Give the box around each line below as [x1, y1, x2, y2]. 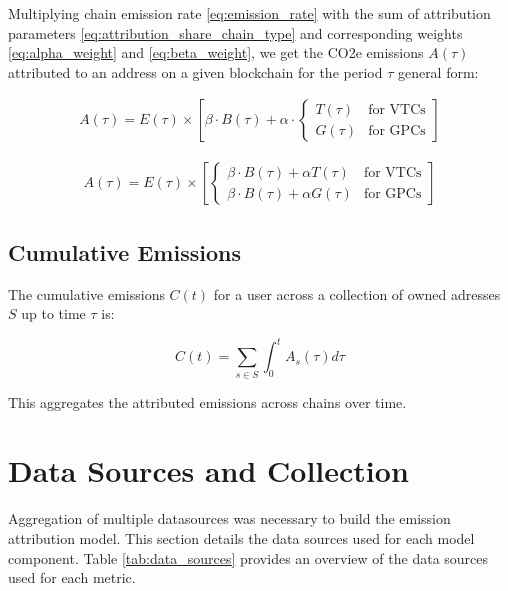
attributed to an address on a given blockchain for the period [8, 61, 383, 82]
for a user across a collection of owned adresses [213, 283, 501, 304]
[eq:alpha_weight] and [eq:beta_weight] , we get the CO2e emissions [8, 42, 424, 63]
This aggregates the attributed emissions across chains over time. [8, 391, 407, 412]
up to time [21, 303, 86, 324]
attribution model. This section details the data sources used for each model [8, 527, 475, 548]
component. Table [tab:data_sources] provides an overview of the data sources [8, 547, 489, 568]
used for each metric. [8, 567, 136, 588]
